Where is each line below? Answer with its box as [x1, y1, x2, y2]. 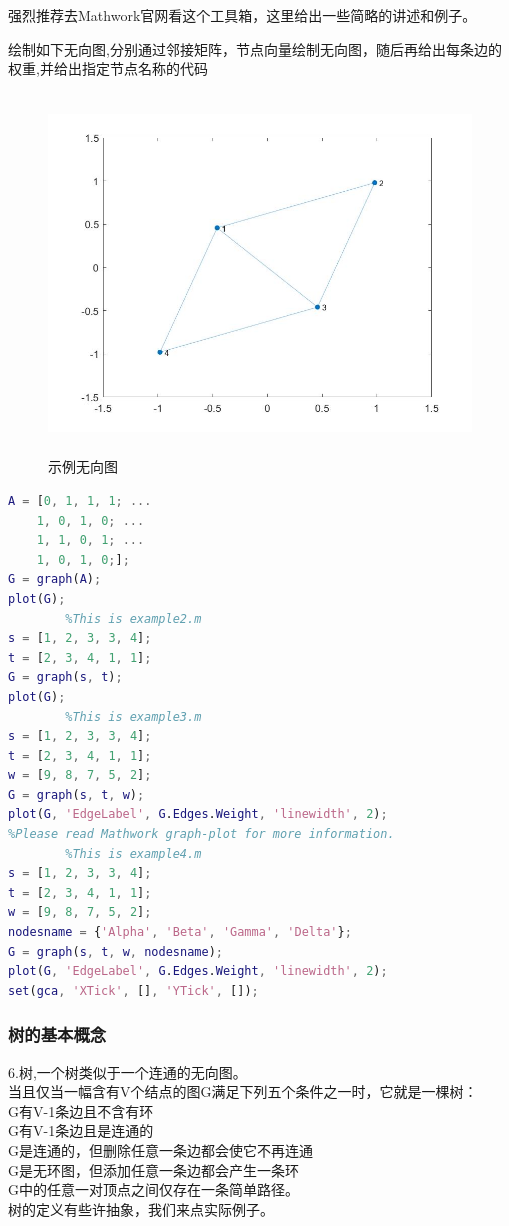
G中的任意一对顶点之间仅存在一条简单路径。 [8, 1179, 299, 1200]
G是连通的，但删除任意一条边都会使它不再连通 [8, 1140, 313, 1160]
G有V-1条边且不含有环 [8, 1100, 154, 1121]
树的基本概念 [8, 1022, 107, 1047]
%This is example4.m [65, 846, 202, 861]
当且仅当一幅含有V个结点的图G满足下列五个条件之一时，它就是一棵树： [8, 1081, 478, 1102]
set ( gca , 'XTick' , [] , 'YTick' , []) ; [8, 983, 259, 998]
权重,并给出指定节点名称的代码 [8, 58, 208, 79]
